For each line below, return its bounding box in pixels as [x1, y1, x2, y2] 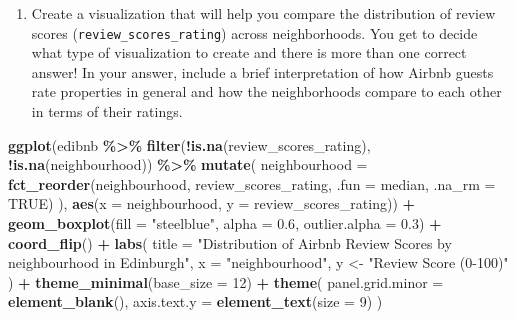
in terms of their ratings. [31, 101, 183, 122]
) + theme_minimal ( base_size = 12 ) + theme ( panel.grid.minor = [8, 271, 444, 292]
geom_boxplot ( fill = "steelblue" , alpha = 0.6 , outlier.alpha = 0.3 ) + [8, 213, 442, 233]
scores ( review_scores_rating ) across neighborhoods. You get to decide [31, 22, 478, 43]
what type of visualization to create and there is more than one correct [31, 42, 467, 63]
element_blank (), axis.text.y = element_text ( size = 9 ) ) [8, 291, 383, 312]
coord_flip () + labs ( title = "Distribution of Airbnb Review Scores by [8, 232, 452, 253]
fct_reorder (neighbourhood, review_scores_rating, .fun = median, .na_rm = [8, 173, 496, 194]
